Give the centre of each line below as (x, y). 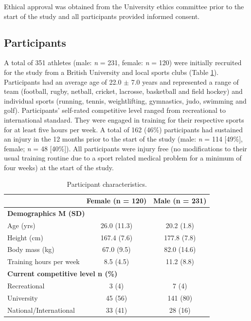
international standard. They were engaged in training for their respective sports (124, 119)
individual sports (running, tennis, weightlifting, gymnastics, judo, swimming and (125, 100)
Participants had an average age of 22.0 (63, 81)
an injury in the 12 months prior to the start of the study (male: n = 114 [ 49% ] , (123, 139)
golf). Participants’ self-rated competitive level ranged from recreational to (115, 110)
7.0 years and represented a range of (185, 81)
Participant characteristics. (107, 184)
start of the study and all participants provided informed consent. (102, 16)
